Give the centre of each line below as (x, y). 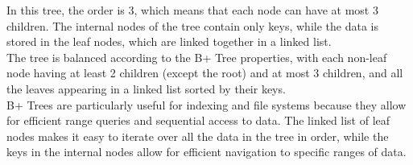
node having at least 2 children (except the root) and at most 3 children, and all (205, 73)
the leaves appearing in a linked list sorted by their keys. (146, 88)
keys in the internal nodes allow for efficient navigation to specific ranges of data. (206, 152)
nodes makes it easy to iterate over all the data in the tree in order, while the (198, 136)
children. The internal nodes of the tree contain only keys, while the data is (192, 25)
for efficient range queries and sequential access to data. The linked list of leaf (198, 120)
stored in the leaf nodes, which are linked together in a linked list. (169, 41)
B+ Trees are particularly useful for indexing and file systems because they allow (206, 104)
